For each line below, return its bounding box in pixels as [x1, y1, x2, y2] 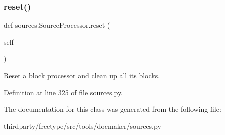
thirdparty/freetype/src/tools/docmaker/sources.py [4, 120, 161, 131]
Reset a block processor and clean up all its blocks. [4, 70, 160, 80]
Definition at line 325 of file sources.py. [4, 87, 123, 97]
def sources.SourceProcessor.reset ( [4, 20, 110, 30]
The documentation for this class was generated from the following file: [4, 104, 221, 114]
